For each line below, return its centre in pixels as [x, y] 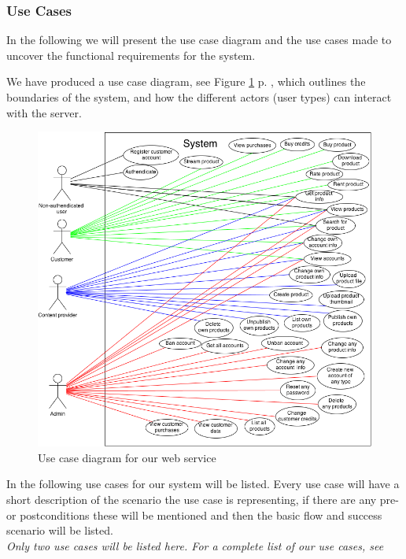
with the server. [44, 112]
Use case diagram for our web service [127, 457]
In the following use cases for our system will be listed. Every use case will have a [203, 484]
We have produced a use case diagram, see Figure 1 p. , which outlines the [186, 81]
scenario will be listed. [60, 530]
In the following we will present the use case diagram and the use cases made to [199, 40]
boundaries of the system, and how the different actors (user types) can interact [199, 97]
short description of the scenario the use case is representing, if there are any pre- [203, 499]
